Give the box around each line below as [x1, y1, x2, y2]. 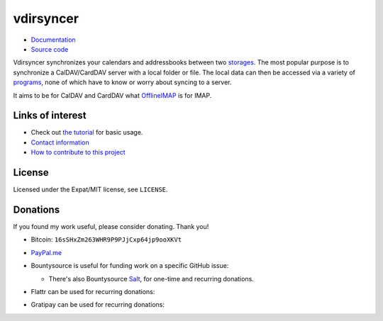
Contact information [30, 138, 89, 147]
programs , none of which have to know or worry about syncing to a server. [13, 78, 232, 86]
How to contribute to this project [30, 148, 126, 157]
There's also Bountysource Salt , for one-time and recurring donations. [48, 274, 255, 283]
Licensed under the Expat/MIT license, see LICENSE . [13, 185, 168, 194]
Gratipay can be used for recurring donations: [30, 300, 165, 309]
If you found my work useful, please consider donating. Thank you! [13, 223, 209, 230]
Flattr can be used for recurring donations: [30, 287, 155, 295]
